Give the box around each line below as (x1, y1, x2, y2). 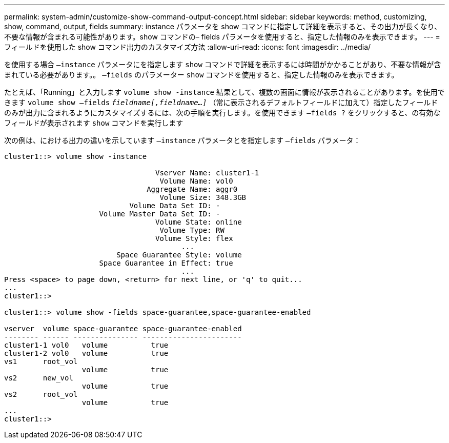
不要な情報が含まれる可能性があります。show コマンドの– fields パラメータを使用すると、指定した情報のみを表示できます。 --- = (4, 32, 440, 41)
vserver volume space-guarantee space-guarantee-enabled (4, 325, 242, 333)
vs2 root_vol (4, 390, 78, 398)
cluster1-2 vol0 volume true (4, 349, 169, 357)
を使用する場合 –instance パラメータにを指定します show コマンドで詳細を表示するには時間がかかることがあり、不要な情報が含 (4, 60, 441, 69)
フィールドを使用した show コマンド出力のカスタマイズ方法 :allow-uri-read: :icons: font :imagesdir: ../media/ (4, 43, 371, 51)
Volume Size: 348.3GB (159, 193, 247, 202)
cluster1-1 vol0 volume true (4, 341, 169, 349)
